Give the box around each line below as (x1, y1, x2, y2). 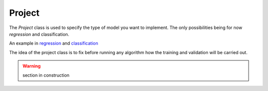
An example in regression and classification (9, 40, 99, 46)
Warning (22, 63, 41, 69)
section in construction (22, 72, 69, 78)
